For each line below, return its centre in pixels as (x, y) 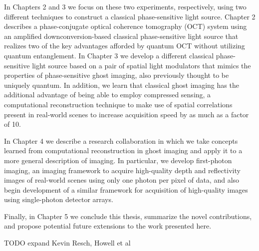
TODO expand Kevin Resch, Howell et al (67, 243)
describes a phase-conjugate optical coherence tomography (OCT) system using (126, 26)
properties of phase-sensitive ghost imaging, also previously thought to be (117, 75)
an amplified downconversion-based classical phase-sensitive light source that (121, 36)
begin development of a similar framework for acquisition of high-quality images (126, 189)
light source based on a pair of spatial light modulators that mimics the (141, 65)
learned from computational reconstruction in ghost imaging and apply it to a (123, 150)
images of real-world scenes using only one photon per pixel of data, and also (122, 180)
